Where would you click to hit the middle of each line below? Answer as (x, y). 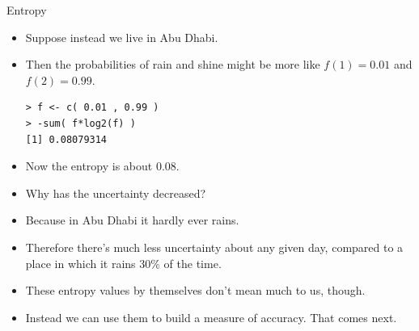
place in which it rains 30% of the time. (123, 263)
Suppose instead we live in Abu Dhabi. (122, 37)
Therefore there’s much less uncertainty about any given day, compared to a (214, 247)
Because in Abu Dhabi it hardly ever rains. (132, 220)
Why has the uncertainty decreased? (116, 193)
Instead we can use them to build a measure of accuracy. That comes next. (211, 317)
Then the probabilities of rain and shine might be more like (173, 64)
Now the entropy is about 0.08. (102, 166)
